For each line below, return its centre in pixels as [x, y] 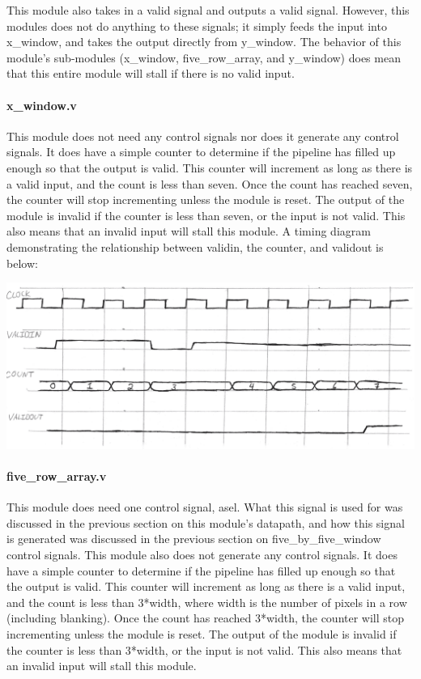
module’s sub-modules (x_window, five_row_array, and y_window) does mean [204, 57]
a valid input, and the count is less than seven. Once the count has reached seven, [210, 183]
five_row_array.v [57, 476]
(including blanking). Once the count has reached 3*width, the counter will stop [206, 618]
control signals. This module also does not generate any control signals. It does [202, 555]
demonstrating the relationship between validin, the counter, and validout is [195, 246]
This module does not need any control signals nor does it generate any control [203, 136]
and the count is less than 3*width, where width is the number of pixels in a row [207, 602]
